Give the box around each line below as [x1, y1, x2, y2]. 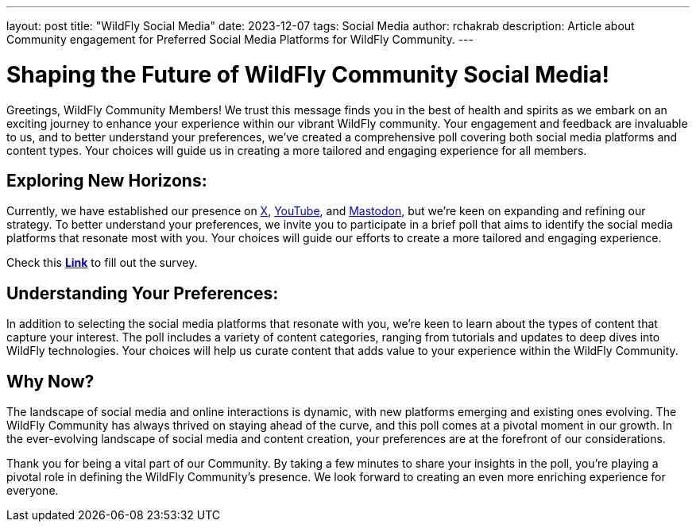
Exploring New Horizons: [6, 170, 207, 191]
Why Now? [6, 371, 95, 391]
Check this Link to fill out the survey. [6, 256, 198, 270]
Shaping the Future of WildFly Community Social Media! [6, 60, 609, 88]
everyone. [6, 484, 59, 498]
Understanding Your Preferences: [6, 283, 279, 303]
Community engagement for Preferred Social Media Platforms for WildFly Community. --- [6, 33, 474, 46]
